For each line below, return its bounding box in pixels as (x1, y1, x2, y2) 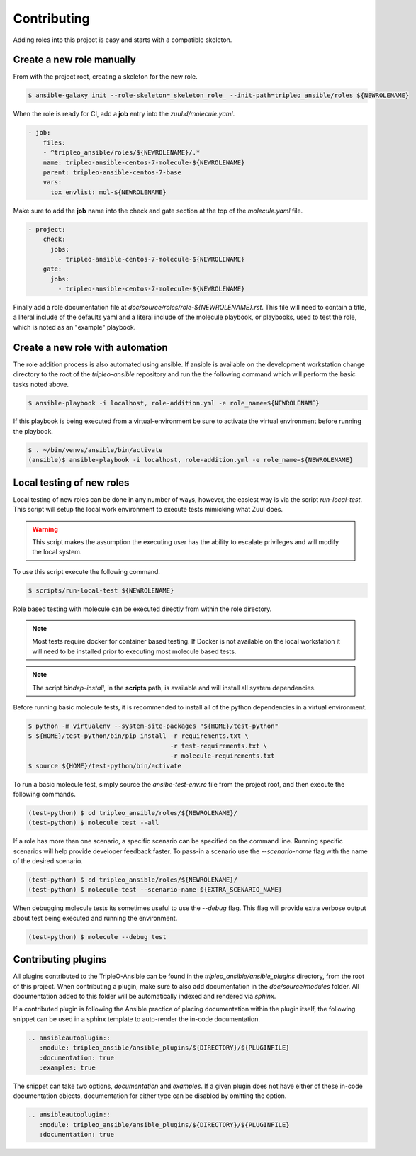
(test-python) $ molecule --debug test (28, 933, 167, 941)
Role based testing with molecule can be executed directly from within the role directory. (13, 605, 272, 613)
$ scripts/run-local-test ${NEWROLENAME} (28, 586, 174, 595)
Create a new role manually (13, 54, 136, 66)
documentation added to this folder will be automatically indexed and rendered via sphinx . (13, 992, 276, 1001)
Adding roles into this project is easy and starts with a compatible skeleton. (13, 35, 232, 44)
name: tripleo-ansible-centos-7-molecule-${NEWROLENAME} (43, 158, 245, 167)
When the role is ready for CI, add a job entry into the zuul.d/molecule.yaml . (13, 110, 235, 118)
